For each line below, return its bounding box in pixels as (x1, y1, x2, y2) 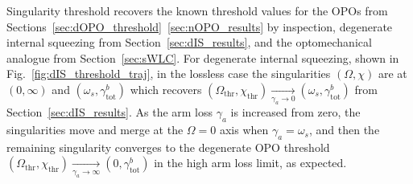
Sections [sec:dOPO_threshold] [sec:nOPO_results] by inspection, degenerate (6, 18, 393, 35)
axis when (219, 121, 269, 138)
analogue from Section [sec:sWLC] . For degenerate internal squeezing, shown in (6, 49, 399, 66)
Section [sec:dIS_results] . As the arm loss (6, 104, 213, 121)
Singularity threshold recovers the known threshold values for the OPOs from (6, 2, 388, 18)
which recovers (130, 80, 202, 97)
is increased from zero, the (230, 104, 361, 121)
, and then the (308, 121, 380, 138)
